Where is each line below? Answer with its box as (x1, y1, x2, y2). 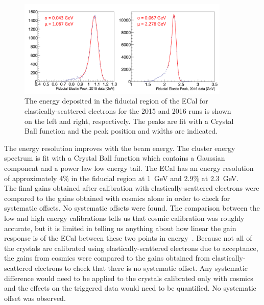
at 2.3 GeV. (201, 172, 239, 183)
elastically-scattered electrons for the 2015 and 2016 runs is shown (25, 106, 231, 116)
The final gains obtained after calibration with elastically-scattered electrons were (4, 183, 259, 193)
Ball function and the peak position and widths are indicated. (25, 125, 218, 136)
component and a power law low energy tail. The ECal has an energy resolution (4, 163, 254, 173)
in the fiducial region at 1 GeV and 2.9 (71, 172, 194, 183)
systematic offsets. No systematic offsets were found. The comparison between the (4, 202, 260, 213)
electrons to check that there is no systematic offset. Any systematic (34, 262, 248, 273)
